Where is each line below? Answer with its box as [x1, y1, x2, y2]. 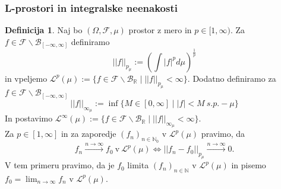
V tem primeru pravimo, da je [5, 159, 115, 171]
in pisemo [231, 159, 266, 171]
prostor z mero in [128, 24, 192, 36]
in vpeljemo [5, 72, 48, 84]
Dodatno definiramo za [192, 72, 276, 84]
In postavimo [5, 112, 53, 124]
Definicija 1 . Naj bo [5, 24, 83, 36]
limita [127, 159, 149, 171]
